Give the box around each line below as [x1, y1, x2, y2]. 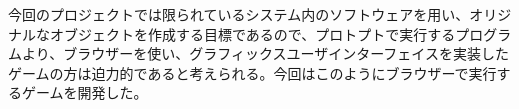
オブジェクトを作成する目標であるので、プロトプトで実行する [49, 23, 456, 44]
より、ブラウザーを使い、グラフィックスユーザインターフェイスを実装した [21, 43, 509, 64]
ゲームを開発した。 [21, 82, 148, 103]
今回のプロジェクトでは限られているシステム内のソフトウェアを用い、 [8, 4, 470, 24]
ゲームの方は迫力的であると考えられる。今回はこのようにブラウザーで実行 [8, 62, 497, 83]
